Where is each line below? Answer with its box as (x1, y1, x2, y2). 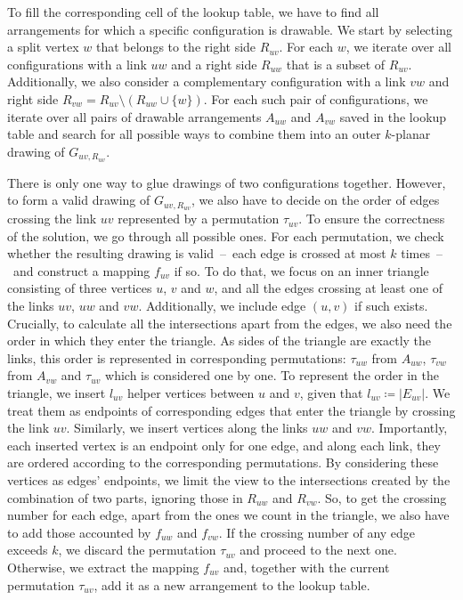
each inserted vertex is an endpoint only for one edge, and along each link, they (7, 435, 441, 454)
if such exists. (354, 296, 428, 315)
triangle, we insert (7, 384, 106, 401)
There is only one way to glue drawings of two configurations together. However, (7, 173, 446, 191)
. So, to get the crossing (317, 488, 447, 507)
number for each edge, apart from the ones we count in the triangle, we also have (7, 506, 450, 524)
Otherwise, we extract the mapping (7, 557, 199, 576)
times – (401, 244, 443, 263)
